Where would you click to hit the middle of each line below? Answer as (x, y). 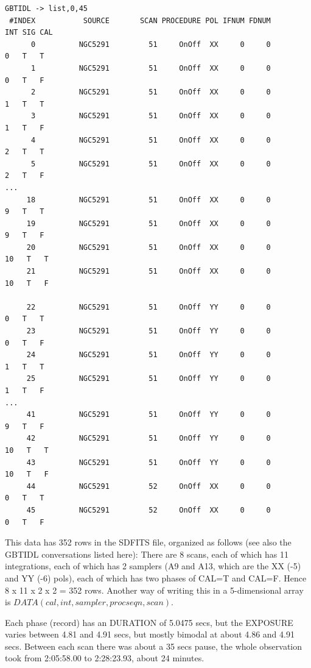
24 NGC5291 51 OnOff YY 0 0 (149, 355)
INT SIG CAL (29, 33)
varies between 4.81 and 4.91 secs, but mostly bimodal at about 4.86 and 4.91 (150, 634)
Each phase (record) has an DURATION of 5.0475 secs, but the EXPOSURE (149, 622)
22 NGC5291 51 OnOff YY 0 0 (149, 307)
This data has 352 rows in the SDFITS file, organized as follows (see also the (148, 542)
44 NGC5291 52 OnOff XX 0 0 (149, 486)
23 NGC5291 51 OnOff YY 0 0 (149, 331)
